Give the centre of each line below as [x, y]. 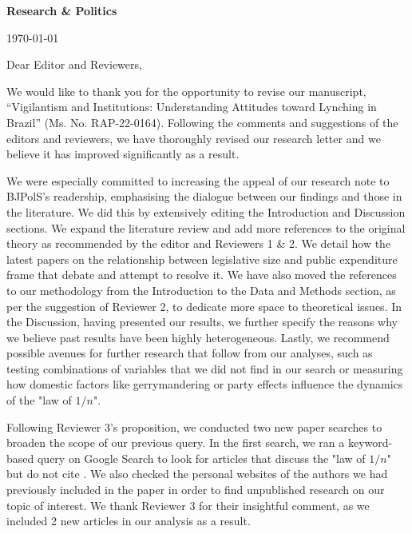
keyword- [370, 442]
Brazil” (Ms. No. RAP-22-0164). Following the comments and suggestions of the [202, 122]
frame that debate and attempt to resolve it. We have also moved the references [202, 275]
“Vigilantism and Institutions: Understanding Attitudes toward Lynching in [192, 107]
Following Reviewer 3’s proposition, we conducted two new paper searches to [194, 426]
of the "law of [39, 400]
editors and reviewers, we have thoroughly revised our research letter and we [194, 138]
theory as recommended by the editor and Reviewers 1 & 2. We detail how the [199, 243]
